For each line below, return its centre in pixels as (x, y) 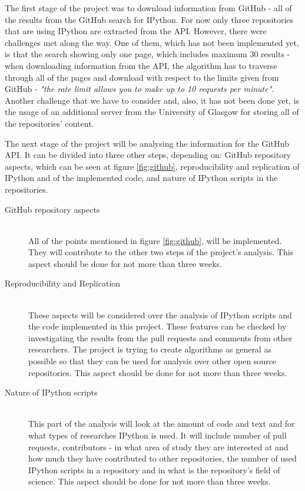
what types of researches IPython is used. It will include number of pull (158, 435)
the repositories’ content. (49, 123)
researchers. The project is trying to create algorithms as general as (150, 349)
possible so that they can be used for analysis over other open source (152, 361)
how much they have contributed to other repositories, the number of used (163, 458)
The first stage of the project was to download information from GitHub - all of (148, 8)
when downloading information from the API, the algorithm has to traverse (141, 65)
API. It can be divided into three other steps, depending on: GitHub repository (148, 155)
